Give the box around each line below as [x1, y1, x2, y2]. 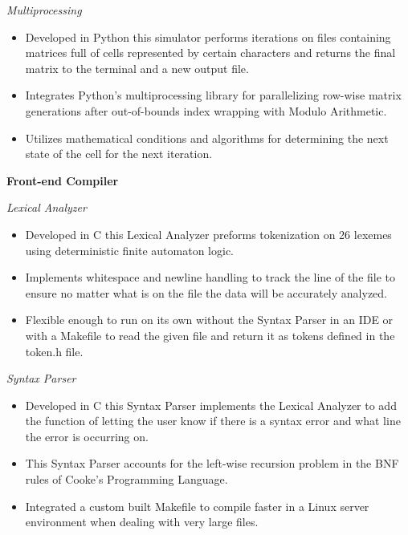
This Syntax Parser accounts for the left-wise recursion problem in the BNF [25, 455, 399, 472]
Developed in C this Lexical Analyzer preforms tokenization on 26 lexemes [25, 225, 392, 242]
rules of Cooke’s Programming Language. [25, 471, 228, 488]
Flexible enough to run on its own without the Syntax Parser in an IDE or [25, 311, 394, 328]
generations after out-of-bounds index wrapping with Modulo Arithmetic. [25, 102, 387, 119]
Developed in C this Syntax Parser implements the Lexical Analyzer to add [25, 396, 397, 413]
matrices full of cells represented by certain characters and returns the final [25, 44, 396, 61]
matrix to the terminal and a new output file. [25, 59, 249, 76]
